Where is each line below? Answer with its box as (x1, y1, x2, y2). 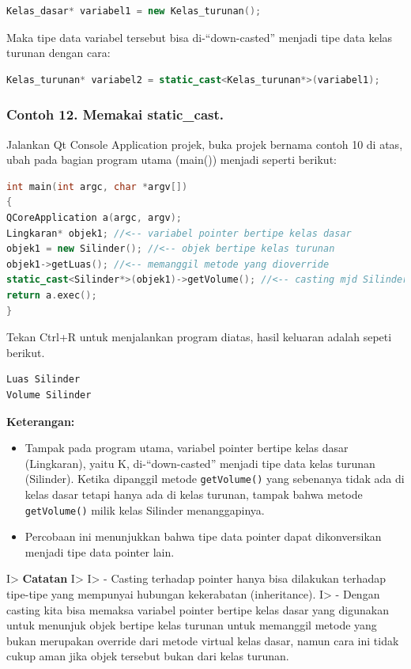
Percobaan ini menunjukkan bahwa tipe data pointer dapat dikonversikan (25, 528, 382, 545)
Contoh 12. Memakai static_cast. (6, 105, 224, 124)
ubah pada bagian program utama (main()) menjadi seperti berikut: (6, 151, 337, 168)
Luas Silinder (6, 374, 81, 386)
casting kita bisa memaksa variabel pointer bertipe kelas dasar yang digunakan (6, 601, 389, 618)
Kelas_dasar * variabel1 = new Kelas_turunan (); (6, 6, 262, 17)
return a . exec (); (6, 289, 97, 301)
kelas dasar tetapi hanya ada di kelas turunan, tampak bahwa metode (25, 485, 363, 502)
